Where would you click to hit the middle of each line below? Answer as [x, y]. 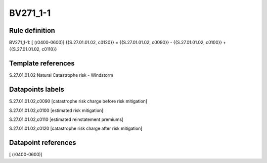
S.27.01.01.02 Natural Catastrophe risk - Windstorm [61, 75]
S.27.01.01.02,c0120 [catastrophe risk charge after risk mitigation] [76, 128]
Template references [42, 64]
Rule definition [32, 30]
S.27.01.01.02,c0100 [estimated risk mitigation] [56, 110]
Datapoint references [43, 143]
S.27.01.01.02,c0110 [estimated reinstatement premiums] [66, 119]
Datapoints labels [37, 89]
